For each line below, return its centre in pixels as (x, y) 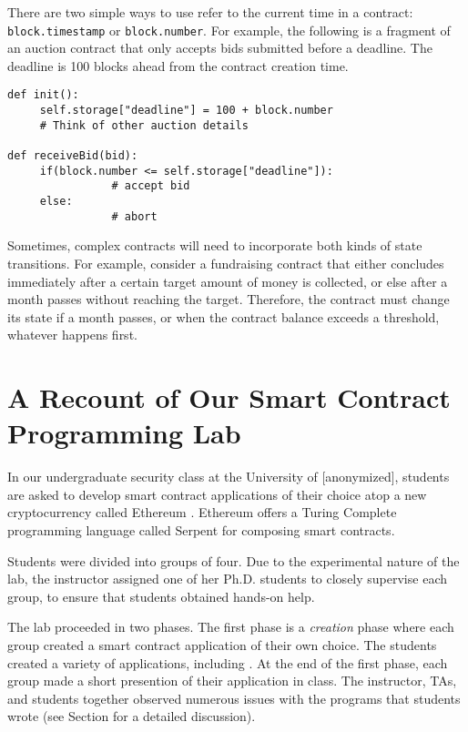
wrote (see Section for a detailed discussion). (132, 716)
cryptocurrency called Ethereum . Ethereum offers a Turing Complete (202, 512)
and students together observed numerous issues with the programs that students (234, 698)
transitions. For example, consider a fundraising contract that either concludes (226, 263)
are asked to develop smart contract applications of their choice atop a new (217, 494)
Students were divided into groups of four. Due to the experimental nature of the (234, 560)
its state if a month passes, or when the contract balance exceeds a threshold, (224, 316)
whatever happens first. (72, 335)
